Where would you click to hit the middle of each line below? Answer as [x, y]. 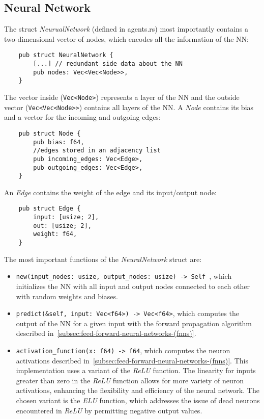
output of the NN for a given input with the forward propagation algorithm [134, 323]
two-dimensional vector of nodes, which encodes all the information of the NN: [126, 38]
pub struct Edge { [50, 209]
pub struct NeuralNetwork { [66, 55]
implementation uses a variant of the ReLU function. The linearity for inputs [136, 370]
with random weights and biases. [67, 296]
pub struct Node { [50, 133]
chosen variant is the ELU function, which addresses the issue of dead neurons [138, 400]
